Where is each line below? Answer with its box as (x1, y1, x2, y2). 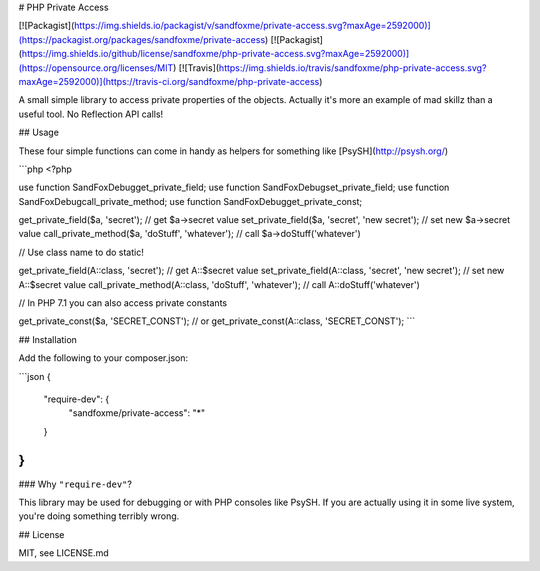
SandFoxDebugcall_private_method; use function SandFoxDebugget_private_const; (18, 195, 363, 207)
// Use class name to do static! (18, 246, 144, 258)
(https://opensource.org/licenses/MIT (18, 61, 174, 74)
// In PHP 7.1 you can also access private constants (18, 297, 228, 309)
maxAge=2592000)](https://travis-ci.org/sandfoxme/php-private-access (18, 75, 320, 87)
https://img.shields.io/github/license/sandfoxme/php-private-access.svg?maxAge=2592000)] (21, 48, 410, 60)
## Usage (18, 126, 60, 139)
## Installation (18, 333, 77, 345)
